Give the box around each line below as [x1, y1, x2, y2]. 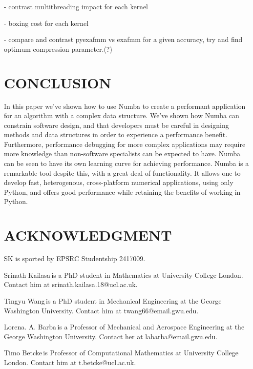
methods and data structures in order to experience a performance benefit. [4, 129, 228, 140]
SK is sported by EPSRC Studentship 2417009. [4, 253, 146, 264]
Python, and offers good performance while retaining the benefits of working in [4, 186, 241, 197]
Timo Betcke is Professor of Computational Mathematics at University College [4, 348, 238, 358]
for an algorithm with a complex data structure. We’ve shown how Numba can [4, 110, 239, 121]
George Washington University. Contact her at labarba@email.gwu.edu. [4, 331, 218, 341]
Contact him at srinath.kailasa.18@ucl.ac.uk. [4, 279, 138, 289]
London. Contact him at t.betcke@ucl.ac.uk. [4, 357, 136, 367]
